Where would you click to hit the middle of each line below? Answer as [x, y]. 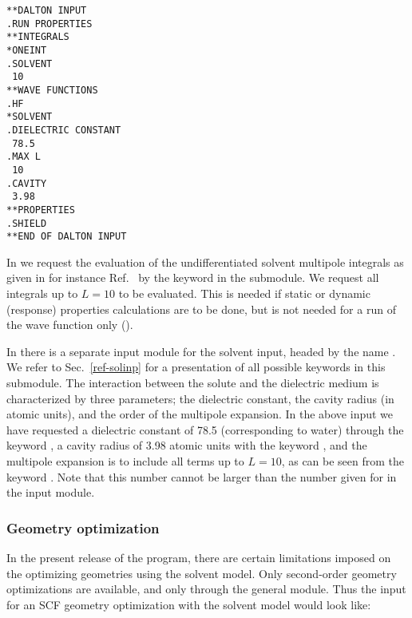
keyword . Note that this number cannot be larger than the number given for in [202, 476]
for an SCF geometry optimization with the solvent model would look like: [189, 604]
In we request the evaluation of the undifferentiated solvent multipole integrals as [205, 261]
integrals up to [42, 293]
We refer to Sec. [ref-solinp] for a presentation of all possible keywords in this [196, 367]
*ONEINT [27, 50]
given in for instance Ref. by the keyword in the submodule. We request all [193, 277]
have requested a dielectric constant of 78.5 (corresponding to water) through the [205, 429]
